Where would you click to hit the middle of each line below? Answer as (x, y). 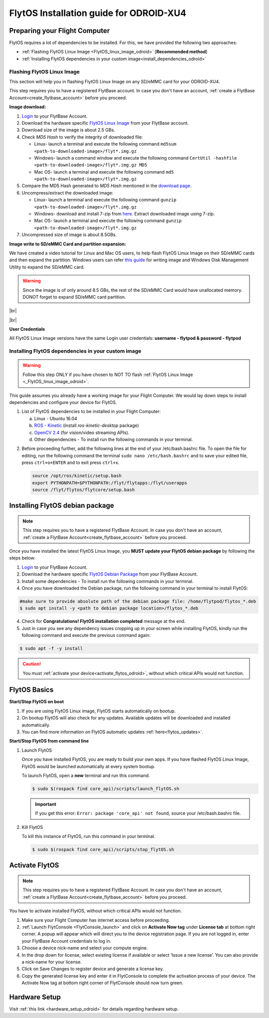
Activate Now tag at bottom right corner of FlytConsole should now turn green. (103, 983)
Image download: (28, 107)
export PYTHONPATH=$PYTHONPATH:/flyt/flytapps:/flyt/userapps (110, 483)
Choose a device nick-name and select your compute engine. (85, 948)
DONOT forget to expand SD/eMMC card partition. (74, 297)
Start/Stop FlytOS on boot (37, 702)
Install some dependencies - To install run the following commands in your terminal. (108, 581)
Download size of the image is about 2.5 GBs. (68, 130)
